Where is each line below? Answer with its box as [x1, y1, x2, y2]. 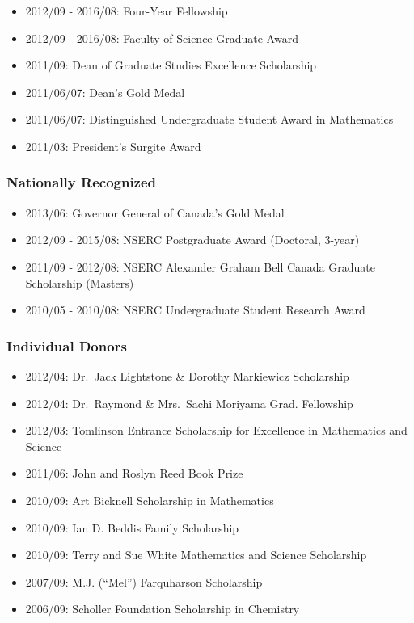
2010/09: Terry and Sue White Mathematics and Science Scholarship [25, 546, 367, 563]
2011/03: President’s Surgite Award [25, 137, 201, 154]
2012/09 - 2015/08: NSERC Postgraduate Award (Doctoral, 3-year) [25, 231, 360, 248]
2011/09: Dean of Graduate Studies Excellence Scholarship [25, 57, 317, 74]
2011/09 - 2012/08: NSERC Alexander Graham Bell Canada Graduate [25, 258, 375, 275]
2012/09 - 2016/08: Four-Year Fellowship [25, 2, 228, 19]
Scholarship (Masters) [25, 274, 134, 291]
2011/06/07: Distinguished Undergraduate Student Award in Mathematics [25, 111, 394, 128]
